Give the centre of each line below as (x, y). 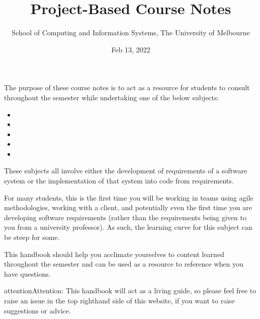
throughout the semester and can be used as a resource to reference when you (124, 264)
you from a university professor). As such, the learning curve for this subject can (128, 227)
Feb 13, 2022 (131, 49)
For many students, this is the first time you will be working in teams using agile (129, 197)
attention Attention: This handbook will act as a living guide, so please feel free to (130, 291)
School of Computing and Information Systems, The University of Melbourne (131, 33)
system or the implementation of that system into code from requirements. (119, 181)
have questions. (27, 273)
